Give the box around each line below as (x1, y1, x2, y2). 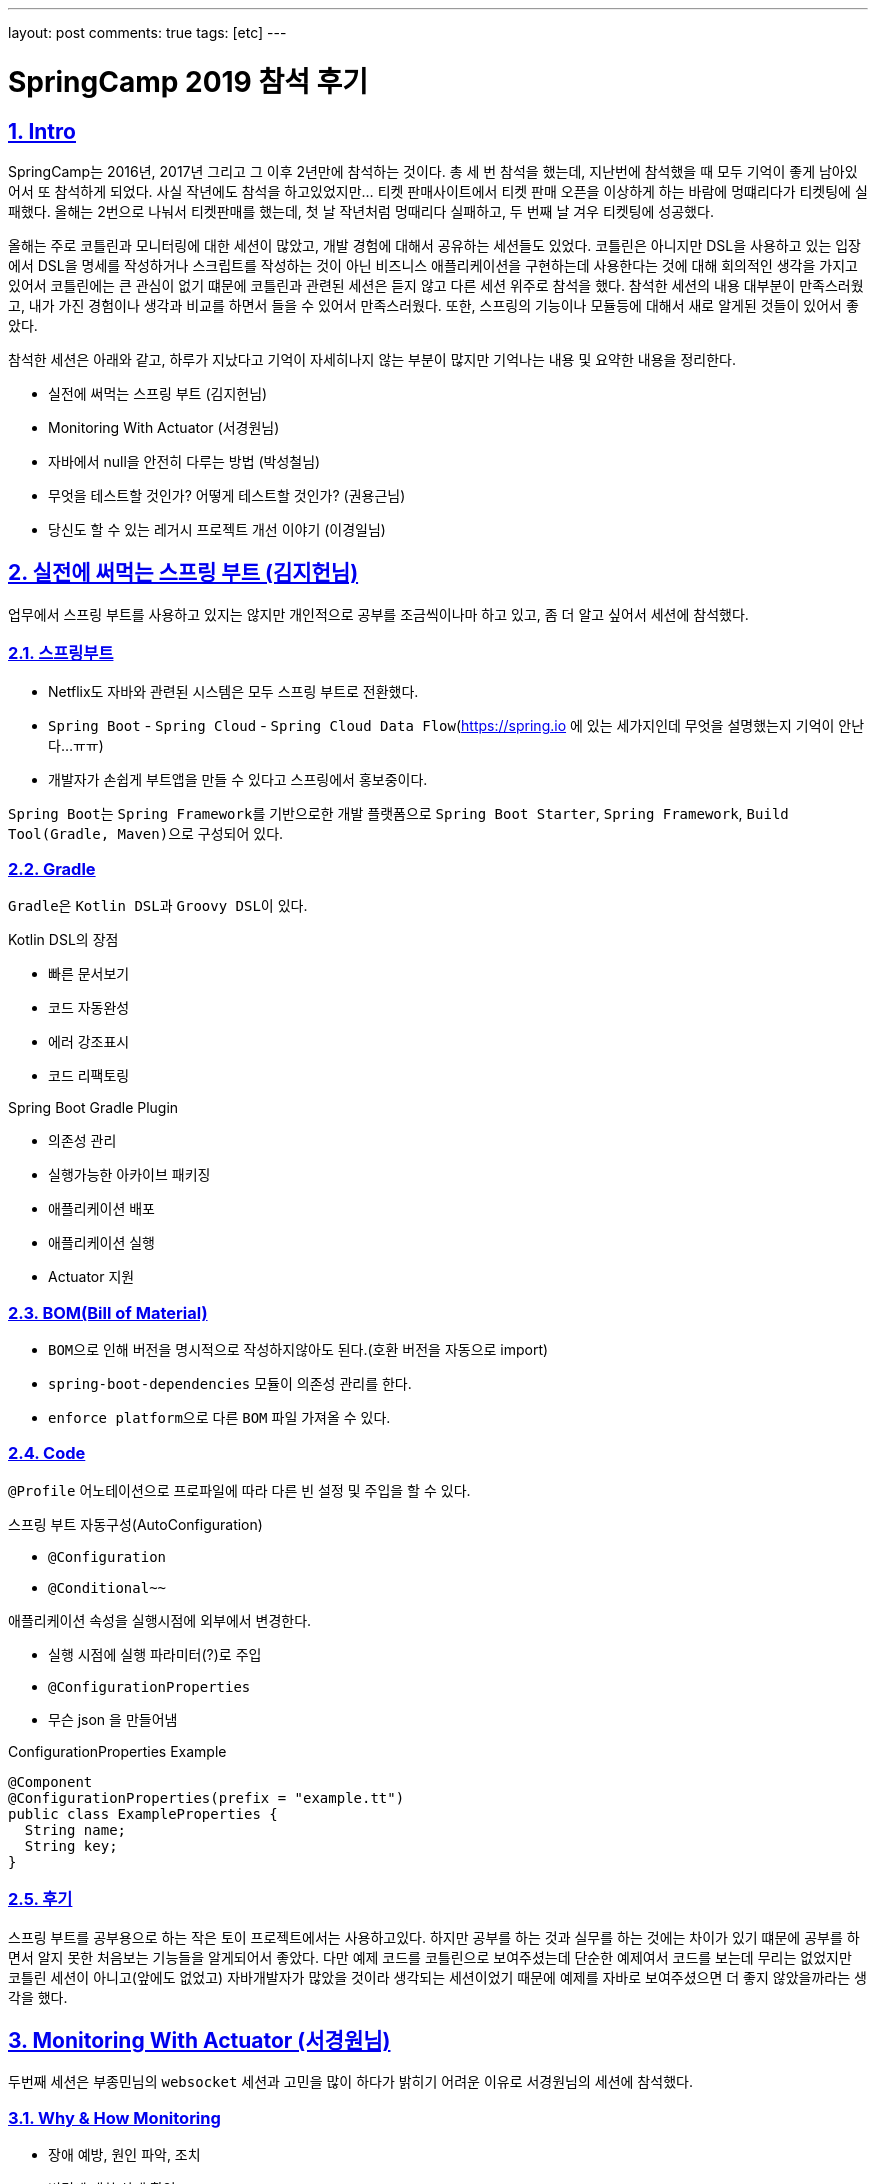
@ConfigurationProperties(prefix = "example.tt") (8, 1789, 405, 1806)
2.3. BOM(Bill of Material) (8, 1302, 208, 1323)
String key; (24, 1837, 118, 1854)
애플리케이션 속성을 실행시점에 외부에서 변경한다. (8, 1611, 312, 1629)
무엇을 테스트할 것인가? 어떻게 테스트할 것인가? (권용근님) (48, 486, 406, 504)
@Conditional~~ (48, 1579, 167, 1596)
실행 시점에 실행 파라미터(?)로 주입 (48, 1645, 262, 1663)
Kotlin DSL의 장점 (8, 931, 119, 949)
